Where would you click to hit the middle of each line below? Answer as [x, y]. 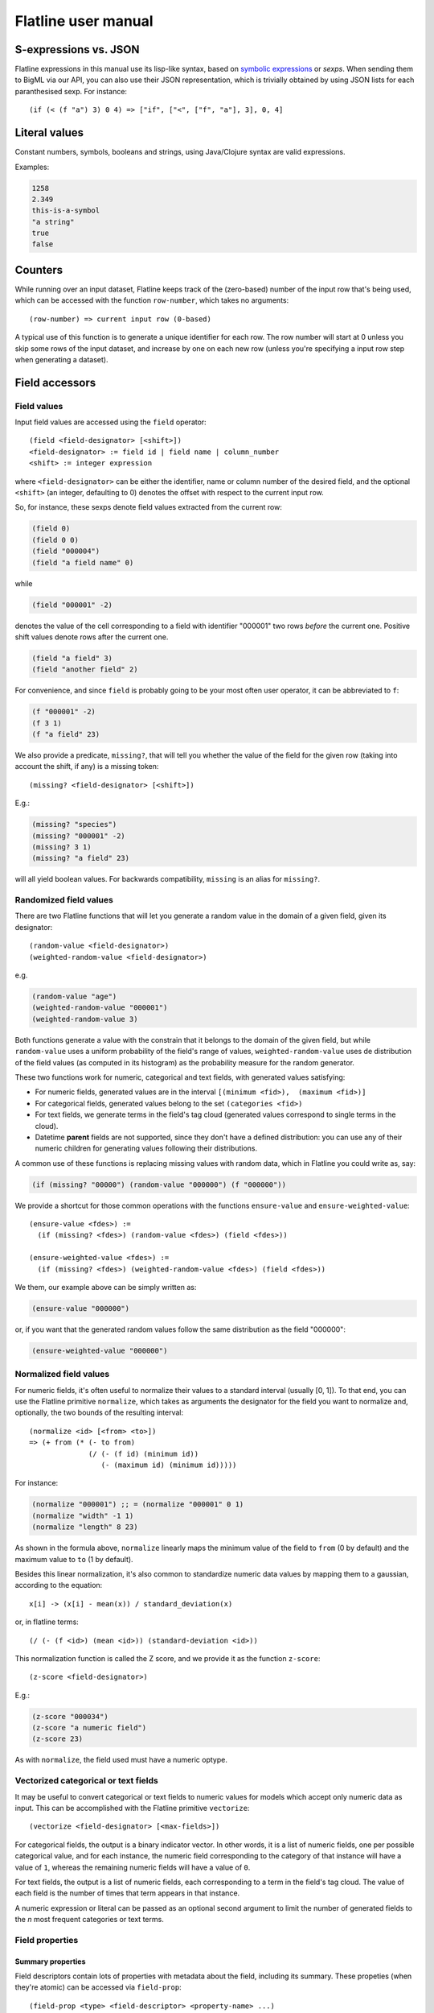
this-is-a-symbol [66, 211]
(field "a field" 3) [72, 658]
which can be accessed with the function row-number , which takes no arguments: [152, 300]
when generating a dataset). [61, 359]
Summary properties [50, 1961]
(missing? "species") [74, 825]
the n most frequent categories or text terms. [89, 1920]
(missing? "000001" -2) [79, 836]
